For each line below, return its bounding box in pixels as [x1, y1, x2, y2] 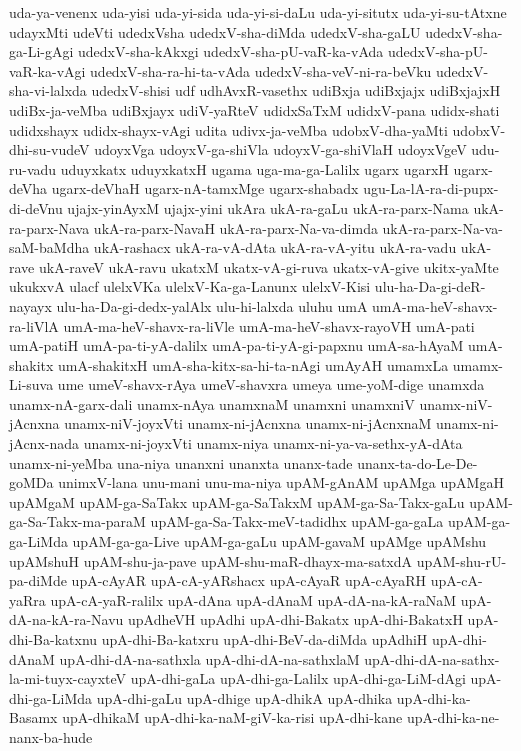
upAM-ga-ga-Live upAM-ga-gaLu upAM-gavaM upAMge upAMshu [72, 531, 487, 552]
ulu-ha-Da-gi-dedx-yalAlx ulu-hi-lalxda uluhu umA [56, 295, 368, 316]
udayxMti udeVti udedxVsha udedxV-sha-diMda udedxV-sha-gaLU [9, 21, 421, 42]
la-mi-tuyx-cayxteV [9, 668, 127, 689]
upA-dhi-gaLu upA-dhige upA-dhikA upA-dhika [96, 687, 393, 708]
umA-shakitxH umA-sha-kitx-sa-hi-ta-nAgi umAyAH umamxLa [58, 354, 449, 375]
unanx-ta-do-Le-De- [357, 452, 478, 473]
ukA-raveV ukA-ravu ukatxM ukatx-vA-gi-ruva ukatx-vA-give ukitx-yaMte [38, 256, 499, 277]
